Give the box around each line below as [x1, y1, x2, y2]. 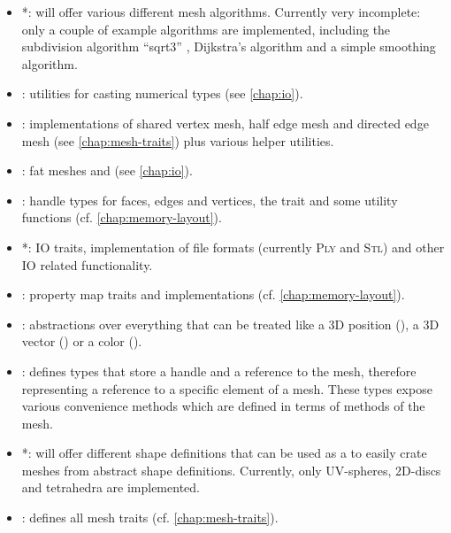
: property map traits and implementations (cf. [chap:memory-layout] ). [21, 285, 405, 304]
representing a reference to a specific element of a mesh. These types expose [21, 379, 432, 398]
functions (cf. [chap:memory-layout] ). [21, 208, 222, 227]
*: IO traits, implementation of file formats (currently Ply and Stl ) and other [21, 237, 445, 256]
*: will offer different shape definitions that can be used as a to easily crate [21, 444, 427, 462]
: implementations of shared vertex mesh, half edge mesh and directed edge [21, 113, 429, 132]
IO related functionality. [21, 255, 153, 274]
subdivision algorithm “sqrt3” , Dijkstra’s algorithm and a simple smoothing [21, 37, 436, 56]
